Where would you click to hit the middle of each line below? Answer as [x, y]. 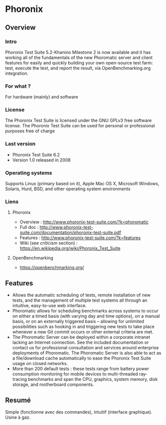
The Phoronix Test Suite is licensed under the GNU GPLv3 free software [79, 120]
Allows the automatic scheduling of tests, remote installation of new [82, 295]
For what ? [18, 86]
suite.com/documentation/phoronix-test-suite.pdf [70, 233]
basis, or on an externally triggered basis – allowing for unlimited [78, 321]
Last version [20, 144]
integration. [17, 73]
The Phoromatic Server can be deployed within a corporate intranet [81, 337]
